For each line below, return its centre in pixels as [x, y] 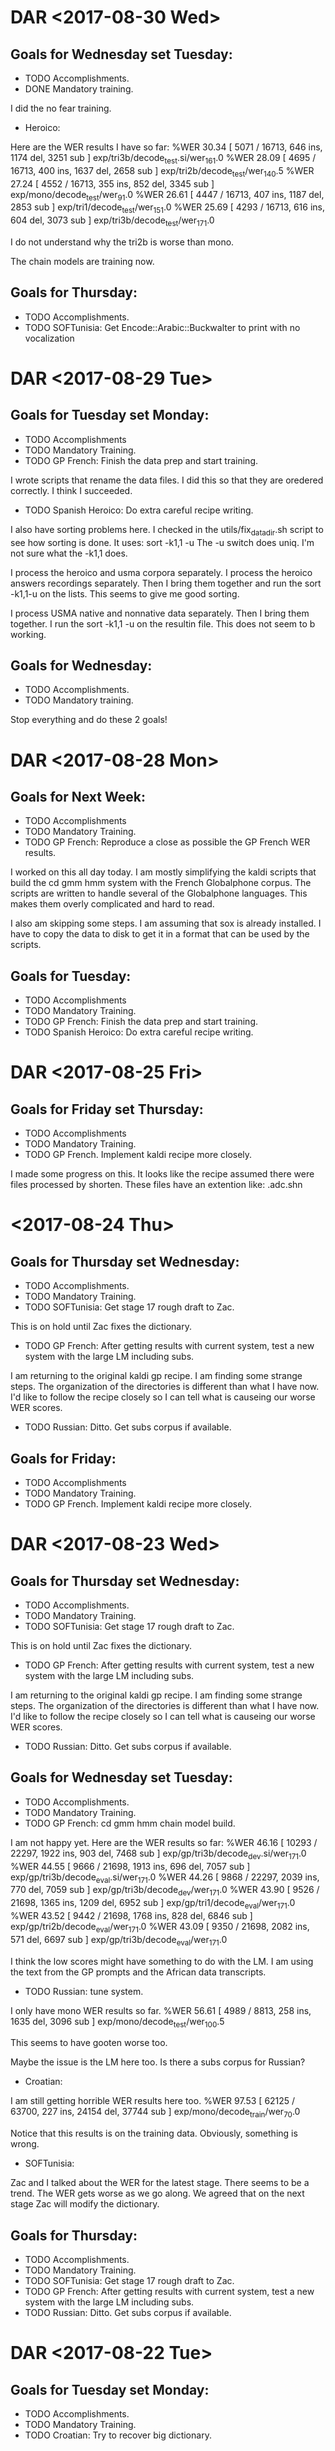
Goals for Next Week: [78, 796]
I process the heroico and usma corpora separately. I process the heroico [161, 572]
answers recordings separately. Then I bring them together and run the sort [166, 583]
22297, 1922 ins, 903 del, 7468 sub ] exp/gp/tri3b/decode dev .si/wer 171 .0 [158, 1854]
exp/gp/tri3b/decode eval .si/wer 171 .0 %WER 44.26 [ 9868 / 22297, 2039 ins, [165, 1878]
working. [28, 634]
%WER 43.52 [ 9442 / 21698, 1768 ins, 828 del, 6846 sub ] [131, 1916]
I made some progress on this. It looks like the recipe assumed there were [162, 1174]
